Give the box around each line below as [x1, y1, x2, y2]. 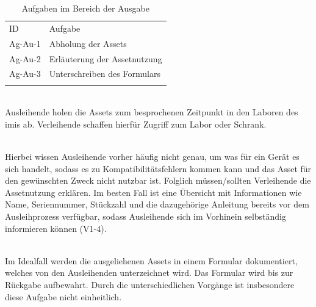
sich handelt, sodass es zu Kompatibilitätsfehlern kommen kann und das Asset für [5, 162, 312, 175]
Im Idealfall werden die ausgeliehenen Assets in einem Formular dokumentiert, [5, 254, 298, 267]
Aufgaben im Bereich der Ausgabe [21, 2, 149, 14]
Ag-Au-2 [9, 52, 41, 65]
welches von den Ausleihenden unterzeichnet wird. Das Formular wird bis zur [5, 266, 293, 279]
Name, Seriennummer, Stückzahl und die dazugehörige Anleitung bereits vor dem [5, 198, 309, 211]
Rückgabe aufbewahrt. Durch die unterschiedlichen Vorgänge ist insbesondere [5, 278, 295, 291]
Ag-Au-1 [9, 37, 41, 49]
